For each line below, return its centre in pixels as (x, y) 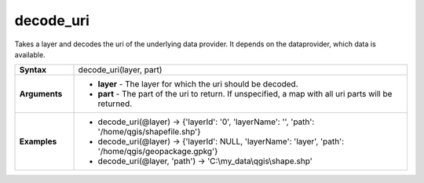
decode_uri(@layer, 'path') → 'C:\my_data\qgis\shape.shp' (205, 161)
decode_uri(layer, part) (120, 70)
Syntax (33, 70)
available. (30, 54)
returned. (115, 104)
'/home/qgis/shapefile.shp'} (149, 132)
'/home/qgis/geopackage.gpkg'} (158, 152)
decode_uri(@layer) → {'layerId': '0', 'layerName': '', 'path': (206, 122)
